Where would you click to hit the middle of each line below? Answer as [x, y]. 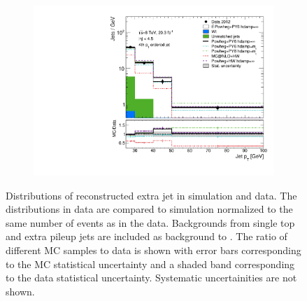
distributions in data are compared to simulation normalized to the [149, 209]
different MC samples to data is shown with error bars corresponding [153, 250]
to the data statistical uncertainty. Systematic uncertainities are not [151, 278]
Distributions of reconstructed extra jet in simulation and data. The [151, 195]
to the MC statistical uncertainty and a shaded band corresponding [150, 264]
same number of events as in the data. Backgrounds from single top [150, 222]
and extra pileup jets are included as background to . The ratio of [147, 236]
